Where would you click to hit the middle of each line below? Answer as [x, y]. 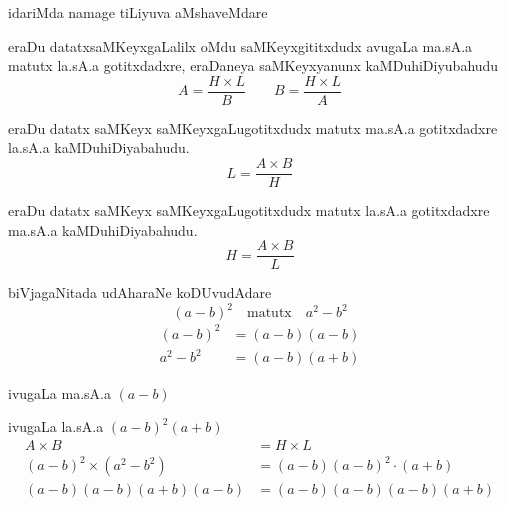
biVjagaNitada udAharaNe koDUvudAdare [140, 292]
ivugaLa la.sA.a [56, 426]
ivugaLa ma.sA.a [59, 392]
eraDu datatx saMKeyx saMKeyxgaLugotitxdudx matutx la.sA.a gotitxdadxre [249, 210]
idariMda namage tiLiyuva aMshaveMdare [138, 12]
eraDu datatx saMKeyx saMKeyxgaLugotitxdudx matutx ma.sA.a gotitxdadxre [253, 127]
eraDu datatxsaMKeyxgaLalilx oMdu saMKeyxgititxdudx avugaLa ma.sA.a [240, 45]
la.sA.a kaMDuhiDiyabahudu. [99, 147]
